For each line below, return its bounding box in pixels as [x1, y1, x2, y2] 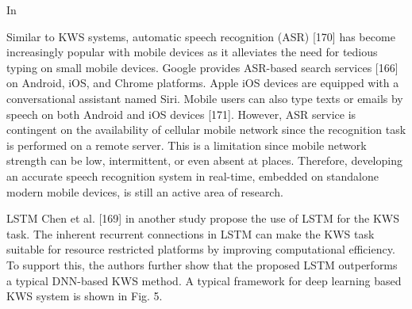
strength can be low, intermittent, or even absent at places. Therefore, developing [6, 152, 402, 169]
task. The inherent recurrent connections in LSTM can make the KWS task [6, 225, 375, 242]
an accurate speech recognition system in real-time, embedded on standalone [6, 167, 379, 184]
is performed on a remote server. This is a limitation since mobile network [6, 136, 367, 153]
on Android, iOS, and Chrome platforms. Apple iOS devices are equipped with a [6, 74, 399, 91]
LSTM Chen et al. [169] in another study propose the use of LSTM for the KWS [6, 210, 400, 227]
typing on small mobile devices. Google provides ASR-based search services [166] [6, 59, 399, 75]
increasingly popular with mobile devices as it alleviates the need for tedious [6, 44, 378, 60]
